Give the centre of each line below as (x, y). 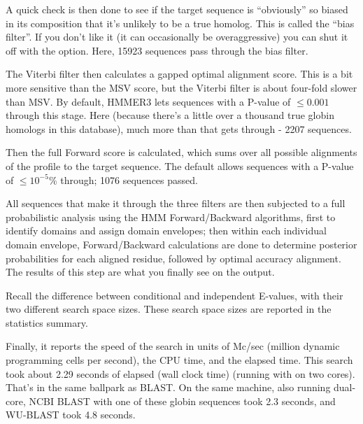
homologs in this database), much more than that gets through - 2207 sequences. (179, 128)
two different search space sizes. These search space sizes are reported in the (169, 309)
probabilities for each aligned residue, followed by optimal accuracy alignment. (173, 258)
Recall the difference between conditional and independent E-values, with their (175, 295)
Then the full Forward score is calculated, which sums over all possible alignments (181, 152)
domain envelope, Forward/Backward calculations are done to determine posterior (181, 244)
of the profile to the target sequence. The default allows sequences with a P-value (180, 165)
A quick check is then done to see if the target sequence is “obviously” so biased (177, 9)
